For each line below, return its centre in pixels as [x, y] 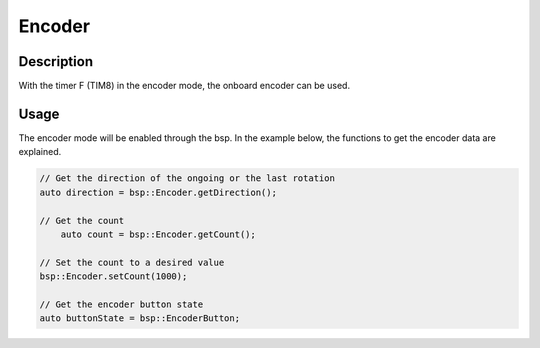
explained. [40, 152]
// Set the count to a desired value [132, 262]
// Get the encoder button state [121, 304]
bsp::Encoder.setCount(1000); [113, 276]
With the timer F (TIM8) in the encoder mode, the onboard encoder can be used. [184, 86]
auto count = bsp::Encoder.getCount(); [158, 234]
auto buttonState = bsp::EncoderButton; [139, 318]
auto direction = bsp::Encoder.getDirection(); [158, 192]
